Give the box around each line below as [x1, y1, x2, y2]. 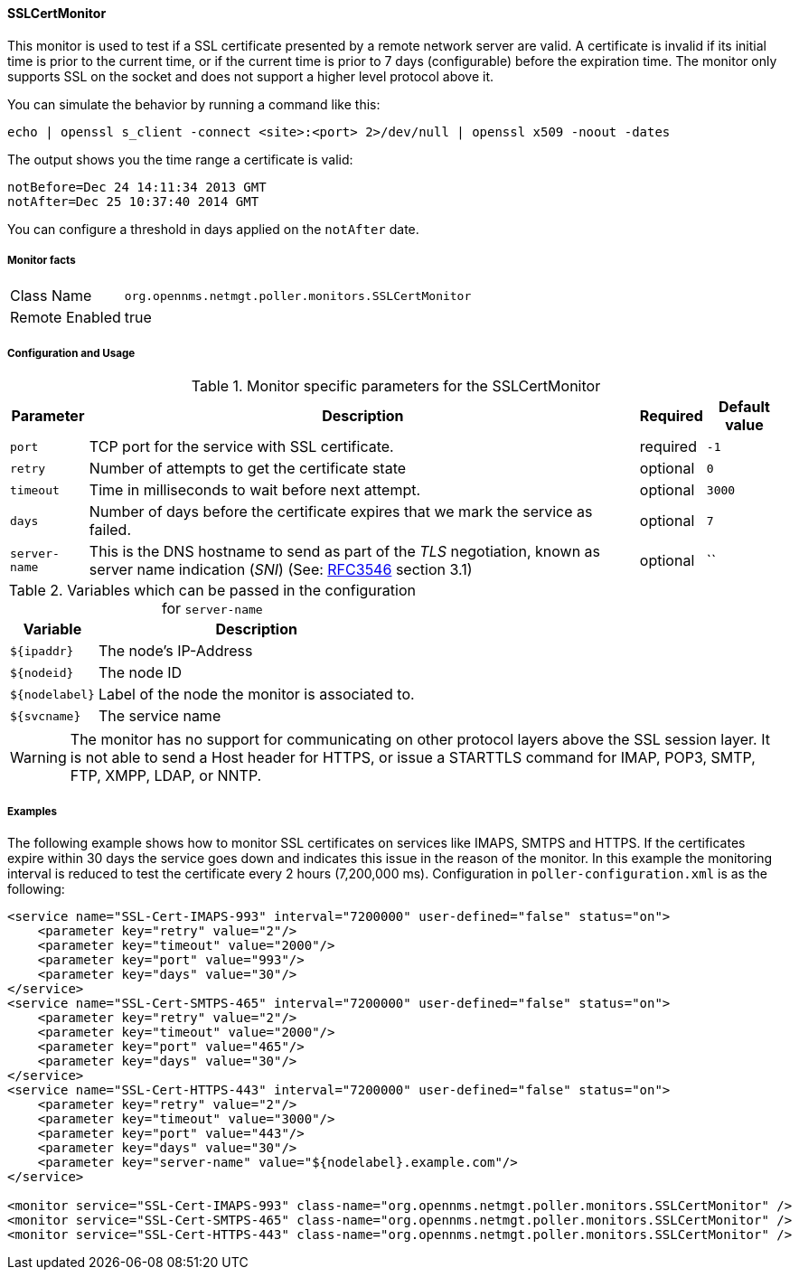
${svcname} [10, 709, 81, 723]
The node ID [98, 663, 183, 682]
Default [719, 398, 770, 417]
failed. [89, 521, 131, 540]
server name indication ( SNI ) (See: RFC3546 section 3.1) [89, 560, 473, 579]
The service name [98, 707, 221, 726]
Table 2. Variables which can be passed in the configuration [8, 581, 416, 600]
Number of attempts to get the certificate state [89, 459, 407, 478]
